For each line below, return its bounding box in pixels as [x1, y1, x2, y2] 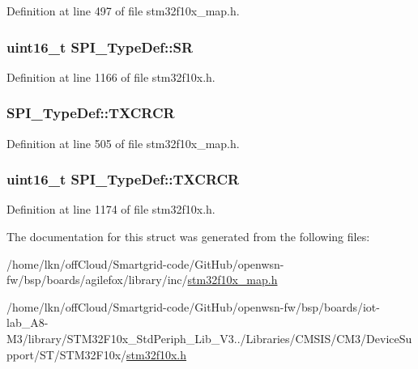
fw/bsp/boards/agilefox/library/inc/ [6, 271, 188, 288]
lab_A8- [6, 314, 49, 331]
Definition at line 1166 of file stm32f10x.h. [6, 68, 215, 85]
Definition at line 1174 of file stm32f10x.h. [6, 201, 215, 218]
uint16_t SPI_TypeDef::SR [6, 36, 194, 57]
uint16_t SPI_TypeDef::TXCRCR [6, 169, 240, 189]
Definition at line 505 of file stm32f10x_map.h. [6, 134, 240, 151]
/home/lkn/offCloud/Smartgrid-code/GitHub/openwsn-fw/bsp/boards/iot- [6, 298, 380, 315]
